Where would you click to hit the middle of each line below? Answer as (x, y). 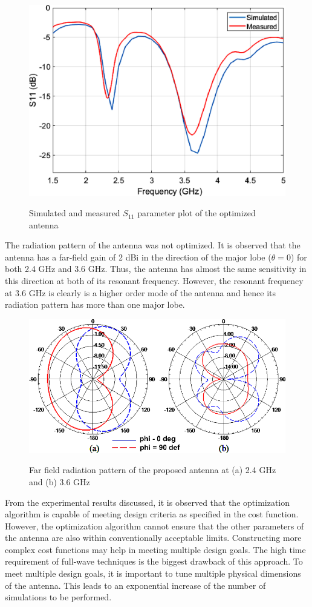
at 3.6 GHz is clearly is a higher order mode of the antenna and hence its (141, 292)
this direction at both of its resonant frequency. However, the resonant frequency (154, 281)
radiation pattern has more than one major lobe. (95, 304)
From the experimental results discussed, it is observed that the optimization (148, 502)
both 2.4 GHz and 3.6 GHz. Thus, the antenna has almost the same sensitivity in (156, 269)
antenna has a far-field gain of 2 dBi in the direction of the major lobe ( (138, 257)
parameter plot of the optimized (197, 213)
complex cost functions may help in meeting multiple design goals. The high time (155, 549)
